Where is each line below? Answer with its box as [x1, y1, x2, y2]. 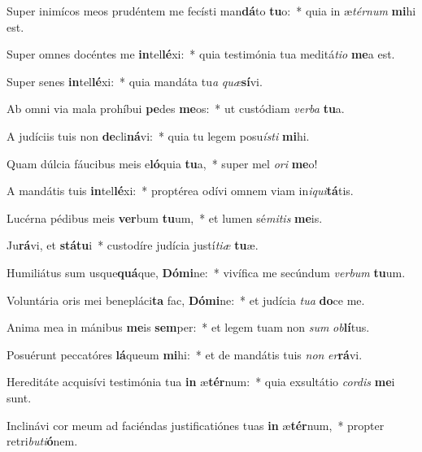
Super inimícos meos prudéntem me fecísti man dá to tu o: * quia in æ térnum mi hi [7, 2, 416, 19]
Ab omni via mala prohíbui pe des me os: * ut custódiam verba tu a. [7, 100, 345, 117]
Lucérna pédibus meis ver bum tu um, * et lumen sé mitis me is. [7, 209, 323, 226]
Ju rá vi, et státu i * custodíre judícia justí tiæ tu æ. [7, 237, 259, 254]
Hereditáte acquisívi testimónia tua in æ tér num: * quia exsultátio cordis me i [7, 373, 395, 390]
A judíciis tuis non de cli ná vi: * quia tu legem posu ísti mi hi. [7, 127, 310, 144]
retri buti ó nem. [7, 432, 78, 450]
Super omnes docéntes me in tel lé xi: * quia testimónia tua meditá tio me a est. [7, 46, 395, 63]
